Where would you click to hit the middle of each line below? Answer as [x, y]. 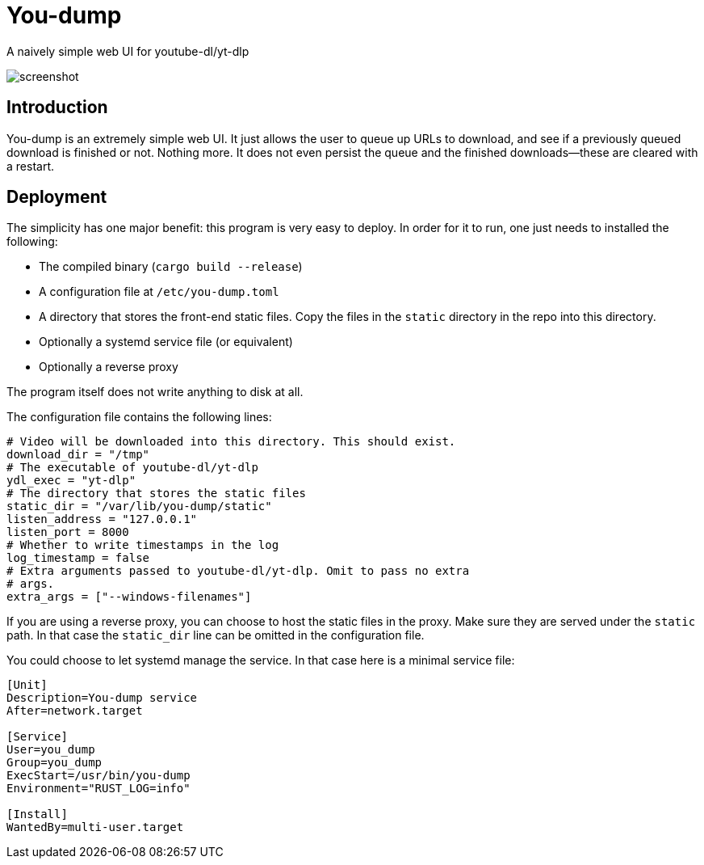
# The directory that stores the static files [156, 494]
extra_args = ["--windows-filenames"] [129, 597]
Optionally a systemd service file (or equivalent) [166, 342]
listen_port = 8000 [68, 532]
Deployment [57, 197]
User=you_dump [51, 750]
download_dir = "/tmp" [78, 455]
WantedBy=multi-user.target [95, 827]
